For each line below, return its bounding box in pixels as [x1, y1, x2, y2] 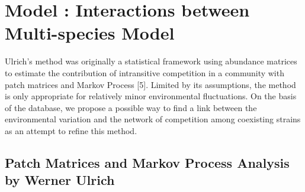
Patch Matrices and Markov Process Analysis [5, 153, 290, 171]
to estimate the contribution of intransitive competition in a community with [5, 66, 284, 79]
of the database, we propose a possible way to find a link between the [5, 101, 257, 113]
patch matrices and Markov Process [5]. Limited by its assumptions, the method [5, 78, 296, 90]
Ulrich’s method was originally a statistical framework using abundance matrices [5, 55, 297, 67]
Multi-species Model [5, 21, 175, 45]
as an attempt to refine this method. [5, 124, 137, 136]
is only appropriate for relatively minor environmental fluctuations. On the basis [5, 90, 297, 102]
